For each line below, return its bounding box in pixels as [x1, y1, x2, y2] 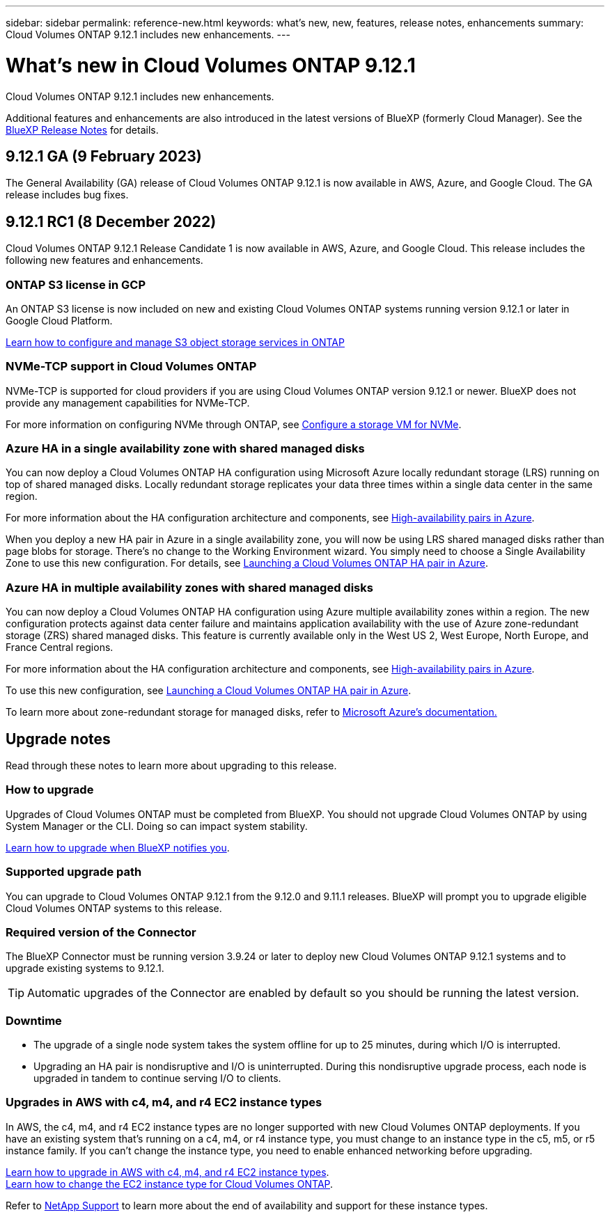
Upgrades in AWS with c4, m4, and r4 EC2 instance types [6, 1095, 322, 1110]
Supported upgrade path [6, 865, 142, 879]
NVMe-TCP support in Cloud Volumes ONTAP [6, 359, 257, 374]
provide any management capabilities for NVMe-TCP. [6, 396, 250, 409]
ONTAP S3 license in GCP [6, 277, 146, 292]
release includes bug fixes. [6, 189, 129, 201]
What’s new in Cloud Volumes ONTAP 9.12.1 [6, 53, 416, 77]
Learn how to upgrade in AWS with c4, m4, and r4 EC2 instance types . [6, 1165, 329, 1178]
